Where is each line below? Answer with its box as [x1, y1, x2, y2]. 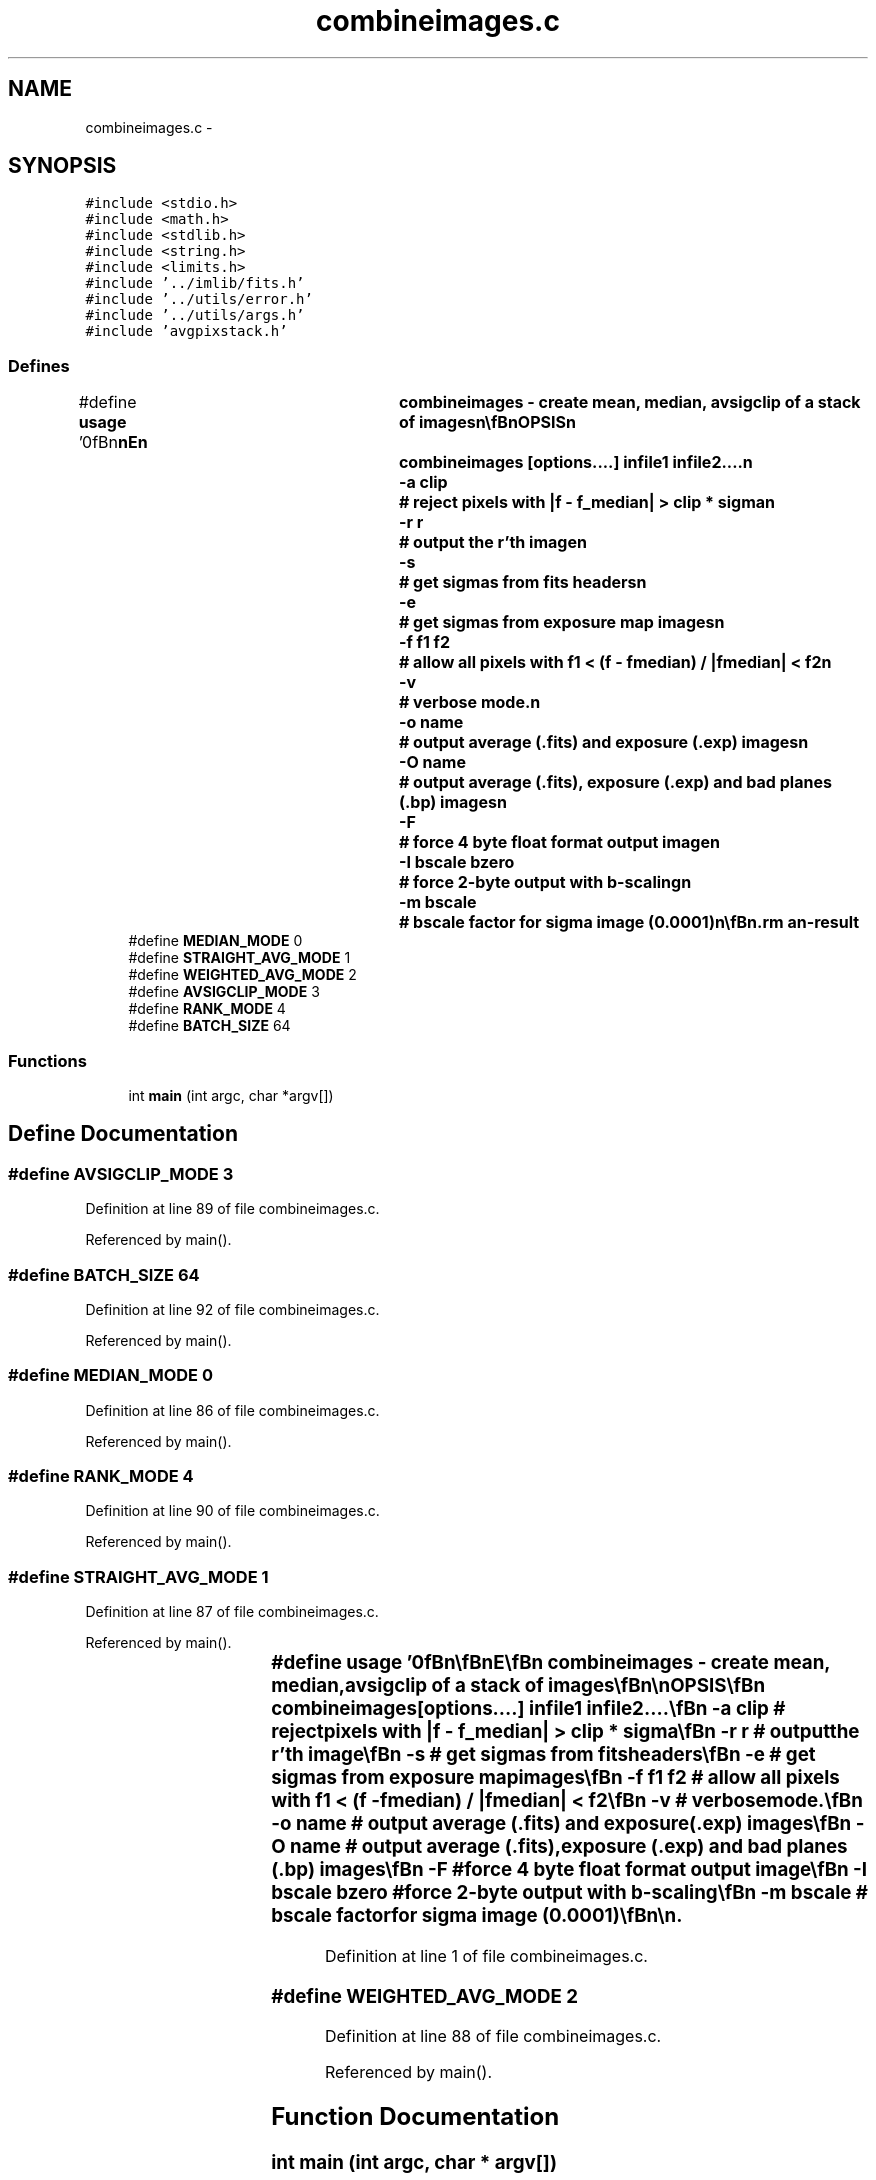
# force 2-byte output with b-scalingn [398, 872, 692, 893]
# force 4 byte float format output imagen [398, 832, 720, 853]
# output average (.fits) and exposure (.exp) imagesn [398, 732, 809, 753]
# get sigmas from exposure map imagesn [398, 612, 725, 633]
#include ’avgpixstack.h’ [85, 323, 288, 340]
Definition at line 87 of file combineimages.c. [85, 1603, 379, 1621]
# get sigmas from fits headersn [398, 572, 647, 593]
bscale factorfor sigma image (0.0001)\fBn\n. [271, 1904, 683, 1928]
